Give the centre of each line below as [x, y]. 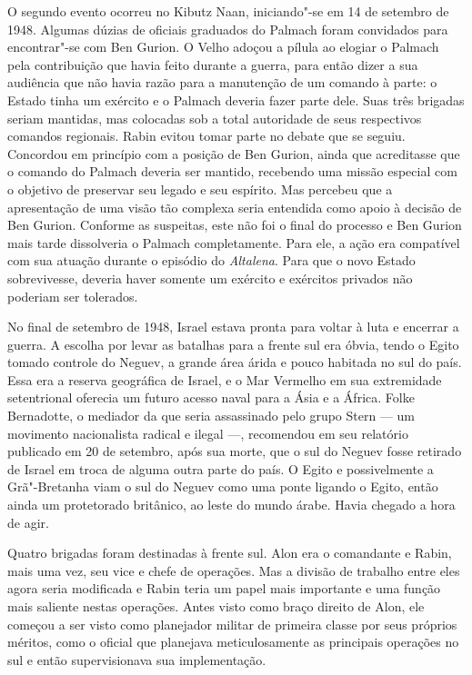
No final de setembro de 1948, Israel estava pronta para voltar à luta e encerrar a [233, 327]
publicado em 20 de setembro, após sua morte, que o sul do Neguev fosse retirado [235, 451]
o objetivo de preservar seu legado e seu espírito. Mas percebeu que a [200, 189]
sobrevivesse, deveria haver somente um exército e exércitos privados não [210, 278]
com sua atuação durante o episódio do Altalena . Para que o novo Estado [211, 260]
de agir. [28, 522]
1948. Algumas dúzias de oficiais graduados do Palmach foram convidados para [228, 29]
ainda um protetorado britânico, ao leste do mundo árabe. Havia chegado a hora [231, 505]
